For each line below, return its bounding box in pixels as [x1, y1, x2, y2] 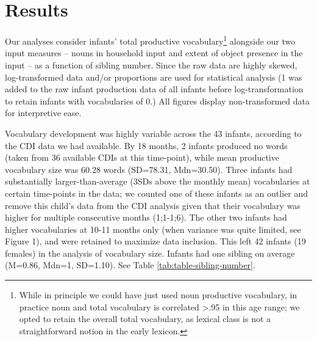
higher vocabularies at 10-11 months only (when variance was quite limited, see [5, 222, 301, 235]
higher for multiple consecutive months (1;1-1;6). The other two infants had [5, 211, 287, 224]
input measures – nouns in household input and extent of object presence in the [5, 46, 303, 59]
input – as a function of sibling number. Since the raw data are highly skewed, [5, 58, 297, 71]
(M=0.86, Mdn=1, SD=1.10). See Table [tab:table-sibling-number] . [5, 258, 255, 271]
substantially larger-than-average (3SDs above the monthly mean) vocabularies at [5, 175, 310, 188]
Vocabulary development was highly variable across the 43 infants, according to [5, 127, 302, 139]
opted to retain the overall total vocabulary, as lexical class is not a [19, 312, 271, 325]
